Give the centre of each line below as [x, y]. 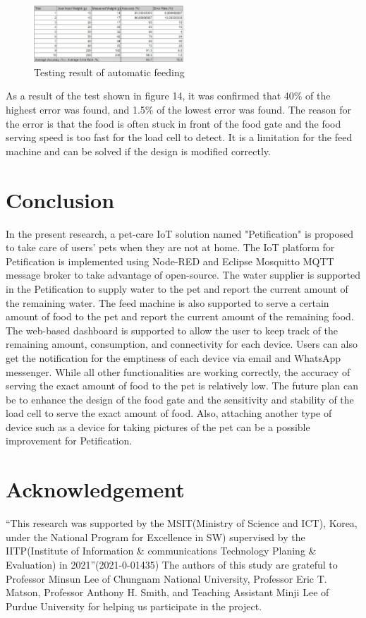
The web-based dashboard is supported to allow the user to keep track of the [172, 330]
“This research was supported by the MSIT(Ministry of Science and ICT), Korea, [182, 523]
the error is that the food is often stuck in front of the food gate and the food [173, 123]
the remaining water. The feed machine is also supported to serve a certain [167, 302]
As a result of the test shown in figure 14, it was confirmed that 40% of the [168, 96]
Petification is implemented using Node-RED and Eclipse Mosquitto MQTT [170, 261]
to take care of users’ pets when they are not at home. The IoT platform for [170, 247]
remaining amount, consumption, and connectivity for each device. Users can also [182, 344]
